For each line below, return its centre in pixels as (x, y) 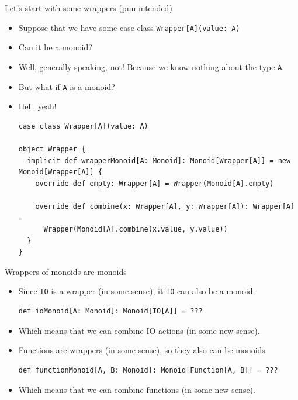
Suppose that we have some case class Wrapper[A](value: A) (129, 27)
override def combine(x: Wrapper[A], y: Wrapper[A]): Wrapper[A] (165, 206)
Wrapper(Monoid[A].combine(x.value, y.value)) (136, 230)
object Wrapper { (52, 149)
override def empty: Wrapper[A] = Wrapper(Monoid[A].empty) (155, 183)
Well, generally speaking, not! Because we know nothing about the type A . (151, 66)
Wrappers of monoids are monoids (66, 271)
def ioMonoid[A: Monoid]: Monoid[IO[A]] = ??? (110, 311)
